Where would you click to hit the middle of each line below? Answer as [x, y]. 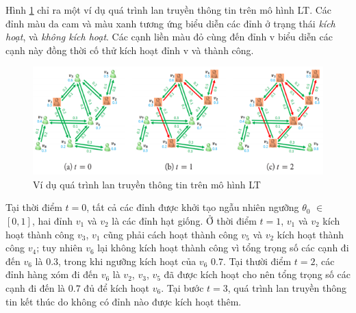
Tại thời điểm [34, 207]
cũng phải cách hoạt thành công [171, 234]
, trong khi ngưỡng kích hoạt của [127, 261]
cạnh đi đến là [36, 288]
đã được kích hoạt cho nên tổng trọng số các [257, 274]
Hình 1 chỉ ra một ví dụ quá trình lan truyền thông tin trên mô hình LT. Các [169, 10]
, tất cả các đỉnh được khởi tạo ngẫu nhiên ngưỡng [193, 207]
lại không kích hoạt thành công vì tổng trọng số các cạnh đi [223, 248]
